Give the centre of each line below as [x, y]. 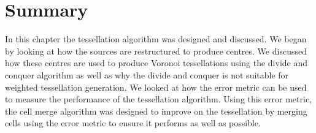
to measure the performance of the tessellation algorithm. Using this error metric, [159, 99]
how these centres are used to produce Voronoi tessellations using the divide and [156, 63]
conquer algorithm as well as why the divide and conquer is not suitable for [147, 74]
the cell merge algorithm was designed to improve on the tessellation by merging [156, 111]
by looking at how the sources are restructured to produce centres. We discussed [156, 51]
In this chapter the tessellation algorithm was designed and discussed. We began [156, 39]
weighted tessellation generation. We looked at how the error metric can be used [156, 87]
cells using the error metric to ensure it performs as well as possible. [133, 123]
